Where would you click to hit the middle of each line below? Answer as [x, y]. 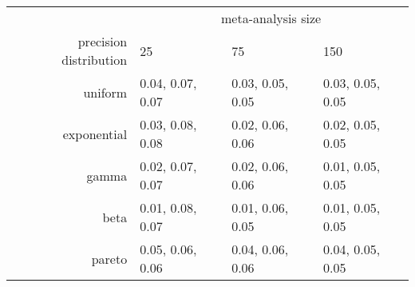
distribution [95, 60]
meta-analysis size [271, 18]
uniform [105, 92]
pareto [109, 258]
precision [103, 41]
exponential [95, 134]
